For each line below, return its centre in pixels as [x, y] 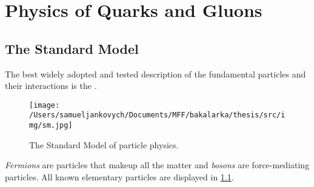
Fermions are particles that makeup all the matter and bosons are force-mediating [157, 165]
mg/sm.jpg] [51, 126]
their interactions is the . [51, 86]
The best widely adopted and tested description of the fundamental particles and [155, 74]
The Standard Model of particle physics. [104, 144]
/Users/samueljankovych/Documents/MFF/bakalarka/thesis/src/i [157, 115]
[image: [45, 105]
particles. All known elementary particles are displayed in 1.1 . [119, 176]
